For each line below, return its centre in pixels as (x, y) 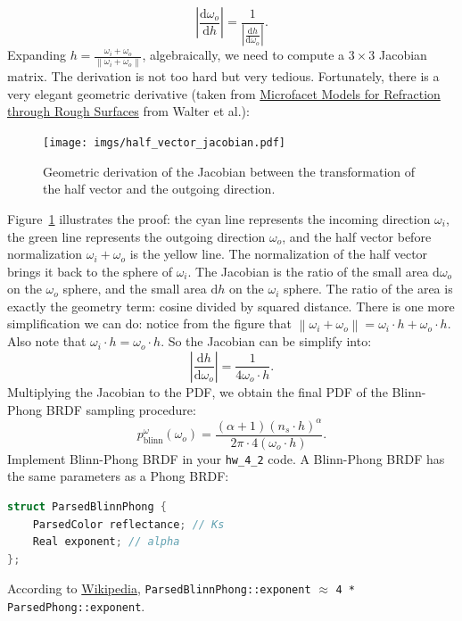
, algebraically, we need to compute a (243, 55)
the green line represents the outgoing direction (136, 236)
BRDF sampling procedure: (121, 409)
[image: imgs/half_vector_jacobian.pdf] (165, 143)
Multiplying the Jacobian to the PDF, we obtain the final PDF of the (198, 391)
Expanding (37, 55)
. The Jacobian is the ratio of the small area (308, 271)
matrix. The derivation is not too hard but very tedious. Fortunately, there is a (223, 76)
